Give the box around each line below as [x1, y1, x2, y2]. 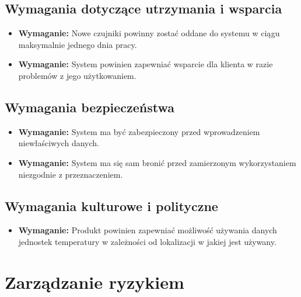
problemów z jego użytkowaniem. [18, 69, 136, 81]
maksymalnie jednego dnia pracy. [18, 38, 137, 50]
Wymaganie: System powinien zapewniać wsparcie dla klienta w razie [18, 58, 273, 70]
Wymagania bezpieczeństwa [5, 98, 175, 116]
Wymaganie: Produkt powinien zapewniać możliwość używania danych [18, 224, 277, 236]
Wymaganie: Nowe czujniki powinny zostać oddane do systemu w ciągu [18, 27, 280, 39]
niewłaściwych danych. [18, 137, 99, 149]
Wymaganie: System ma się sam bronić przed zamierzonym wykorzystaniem [18, 156, 296, 168]
